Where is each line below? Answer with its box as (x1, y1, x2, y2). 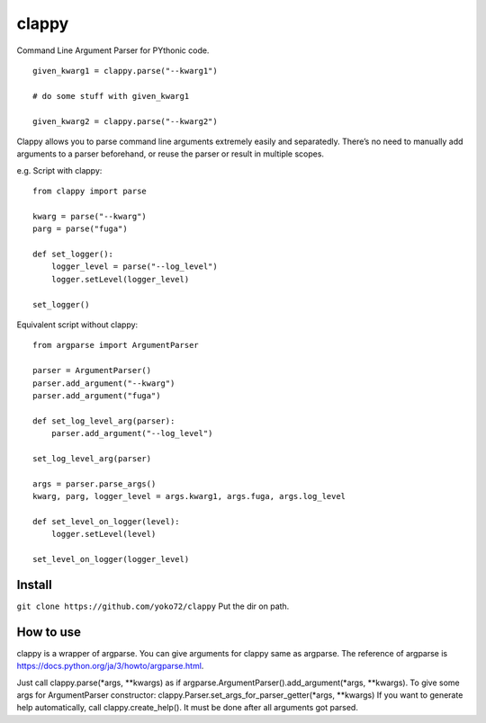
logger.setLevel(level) (50, 529, 157, 540)
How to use (16, 624, 81, 639)
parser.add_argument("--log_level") (50, 428, 213, 439)
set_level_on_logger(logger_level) (32, 554, 190, 564)
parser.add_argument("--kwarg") (32, 378, 175, 388)
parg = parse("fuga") (32, 224, 128, 234)
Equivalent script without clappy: (16, 319, 139, 330)
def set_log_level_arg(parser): (32, 415, 175, 426)
